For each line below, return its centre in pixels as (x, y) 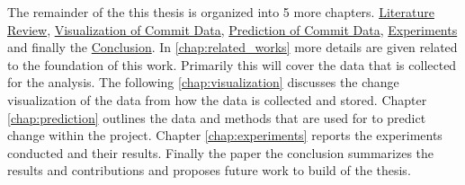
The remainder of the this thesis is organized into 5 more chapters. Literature (221, 12)
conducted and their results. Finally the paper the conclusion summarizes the (221, 152)
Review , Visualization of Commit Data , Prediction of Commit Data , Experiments (232, 29)
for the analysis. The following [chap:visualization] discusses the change (203, 82)
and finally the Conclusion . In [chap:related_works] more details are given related (232, 47)
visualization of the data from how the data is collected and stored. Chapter (217, 99)
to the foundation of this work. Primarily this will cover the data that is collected (232, 64)
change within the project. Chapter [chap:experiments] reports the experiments (225, 135)
